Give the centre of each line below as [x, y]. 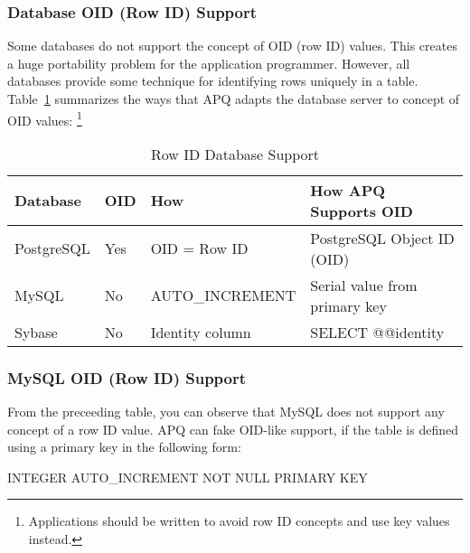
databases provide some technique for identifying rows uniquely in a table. [213, 81]
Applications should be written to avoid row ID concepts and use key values [239, 521]
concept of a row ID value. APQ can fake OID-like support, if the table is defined [233, 429]
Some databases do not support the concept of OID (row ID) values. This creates [232, 46]
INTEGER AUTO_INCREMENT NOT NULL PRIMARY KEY [188, 477]
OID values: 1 [45, 118]
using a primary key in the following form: [124, 447]
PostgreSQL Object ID [382, 238]
